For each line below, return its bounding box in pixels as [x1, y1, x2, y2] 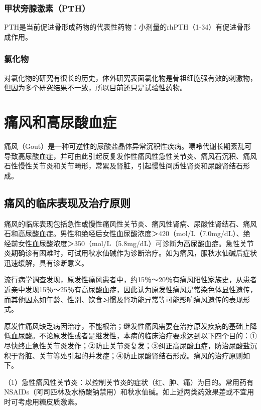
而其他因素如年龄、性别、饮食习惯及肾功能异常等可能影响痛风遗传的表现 [4, 294, 243, 304]
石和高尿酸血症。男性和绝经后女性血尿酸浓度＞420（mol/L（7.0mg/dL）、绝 [4, 228, 250, 239]
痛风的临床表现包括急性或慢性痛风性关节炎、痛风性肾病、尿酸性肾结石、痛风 [4, 218, 257, 229]
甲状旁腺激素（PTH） [4, 2, 90, 14]
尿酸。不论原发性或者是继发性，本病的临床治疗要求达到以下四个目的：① [18, 330, 257, 341]
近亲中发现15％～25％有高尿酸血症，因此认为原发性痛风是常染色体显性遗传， [4, 284, 257, 295]
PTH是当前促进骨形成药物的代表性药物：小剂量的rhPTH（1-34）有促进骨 [4, 22, 244, 32]
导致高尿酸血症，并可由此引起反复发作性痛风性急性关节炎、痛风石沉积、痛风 [4, 150, 257, 161]
